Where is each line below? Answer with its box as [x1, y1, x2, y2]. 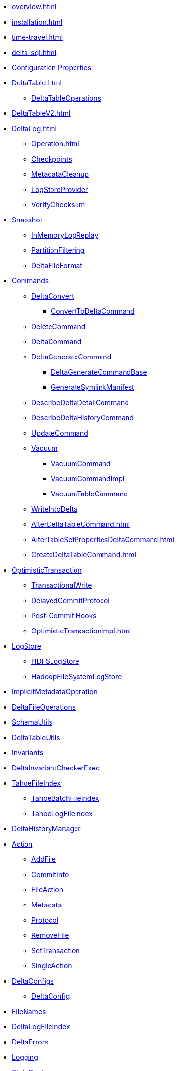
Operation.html [31, 139, 79, 148]
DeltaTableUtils [12, 733, 60, 741]
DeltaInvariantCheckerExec [12, 764, 100, 772]
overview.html [12, 2, 57, 11]
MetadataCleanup [31, 170, 89, 178]
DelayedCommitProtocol [31, 596, 110, 604]
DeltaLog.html [12, 124, 57, 133]
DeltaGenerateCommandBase [51, 368, 147, 376]
